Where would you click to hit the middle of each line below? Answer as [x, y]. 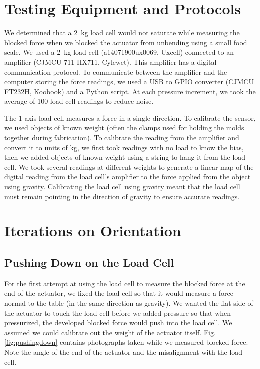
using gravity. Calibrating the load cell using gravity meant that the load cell [122, 187]
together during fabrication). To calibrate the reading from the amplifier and [122, 137]
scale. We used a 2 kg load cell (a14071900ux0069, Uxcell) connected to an [119, 52]
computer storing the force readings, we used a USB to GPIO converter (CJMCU [129, 81]
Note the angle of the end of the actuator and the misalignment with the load [123, 352]
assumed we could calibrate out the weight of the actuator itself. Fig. [110, 332]
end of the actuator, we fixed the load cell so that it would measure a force [119, 293]
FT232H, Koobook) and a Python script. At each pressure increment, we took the [130, 91]
